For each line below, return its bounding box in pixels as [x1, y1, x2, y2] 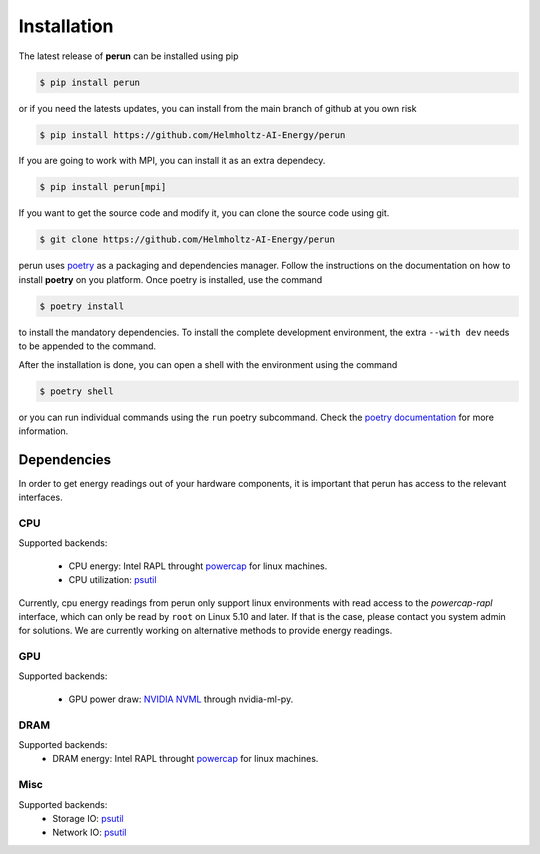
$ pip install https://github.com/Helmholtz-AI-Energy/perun [39, 129, 346, 140]
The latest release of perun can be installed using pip [18, 50, 239, 62]
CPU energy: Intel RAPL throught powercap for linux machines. [68, 560, 328, 572]
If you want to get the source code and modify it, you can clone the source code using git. [18, 207, 390, 219]
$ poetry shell [39, 385, 114, 397]
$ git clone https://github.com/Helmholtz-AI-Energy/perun [39, 234, 335, 245]
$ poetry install [39, 300, 125, 312]
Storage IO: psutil [52, 812, 124, 824]
